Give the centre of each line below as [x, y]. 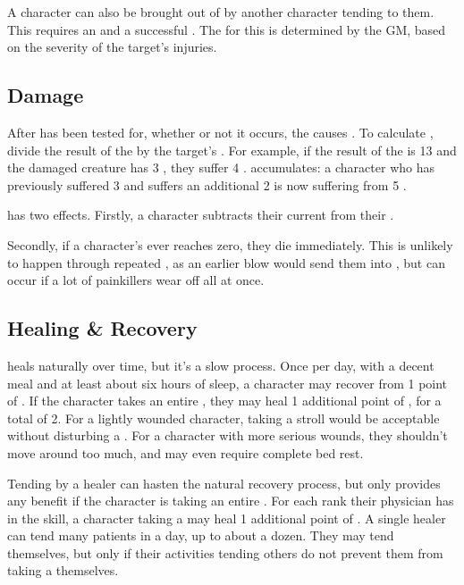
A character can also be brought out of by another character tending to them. [221, 12]
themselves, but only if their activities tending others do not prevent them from [225, 552]
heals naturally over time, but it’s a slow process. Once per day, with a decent [221, 365]
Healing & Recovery [102, 328]
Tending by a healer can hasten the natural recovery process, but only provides [224, 483]
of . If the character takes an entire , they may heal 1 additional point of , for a [224, 401]
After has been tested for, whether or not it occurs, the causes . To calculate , [220, 132]
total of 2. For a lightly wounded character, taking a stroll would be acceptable [224, 418]
